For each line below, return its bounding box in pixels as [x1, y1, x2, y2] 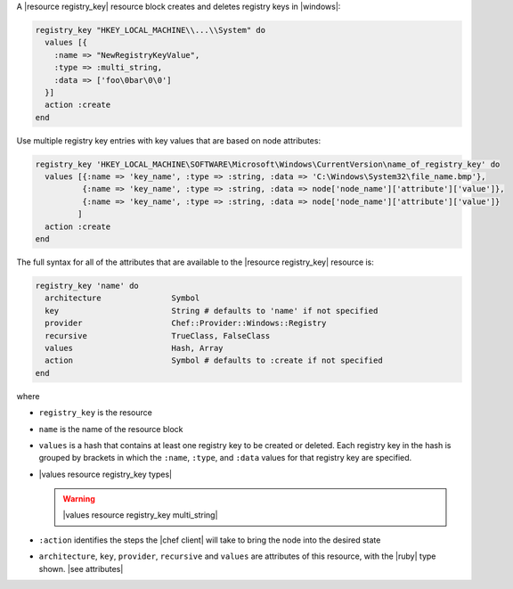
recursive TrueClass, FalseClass [45, 331, 271, 340]
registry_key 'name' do [35, 281, 140, 290]
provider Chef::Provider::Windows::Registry [45, 318, 327, 329]
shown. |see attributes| [38, 563, 124, 574]
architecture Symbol [45, 293, 200, 303]
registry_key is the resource [38, 407, 153, 418]
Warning [62, 494, 95, 504]
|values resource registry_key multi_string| [62, 510, 218, 520]
